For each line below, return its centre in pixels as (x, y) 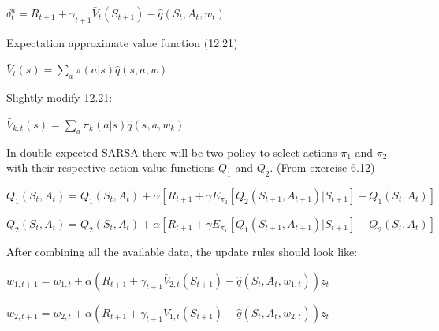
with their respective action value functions (111, 167)
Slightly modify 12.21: (60, 97)
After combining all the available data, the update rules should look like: (182, 251)
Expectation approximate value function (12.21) (122, 42)
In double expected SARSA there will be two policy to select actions (172, 152)
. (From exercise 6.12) (322, 167)
